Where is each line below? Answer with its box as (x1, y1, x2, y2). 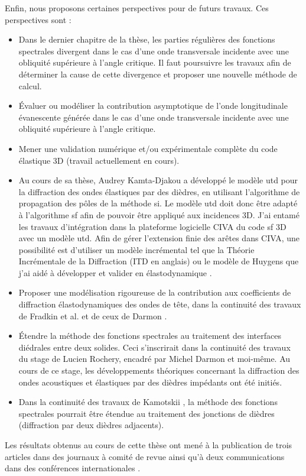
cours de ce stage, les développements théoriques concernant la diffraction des (18, 364, 300, 377)
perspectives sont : (5, 13, 71, 25)
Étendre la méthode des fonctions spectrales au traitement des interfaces (18, 329, 281, 342)
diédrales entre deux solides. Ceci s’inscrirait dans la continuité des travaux (18, 341, 291, 353)
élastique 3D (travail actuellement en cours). (18, 154, 180, 166)
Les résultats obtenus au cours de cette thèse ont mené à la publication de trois (5, 439, 292, 451)
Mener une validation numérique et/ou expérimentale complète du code (18, 142, 278, 154)
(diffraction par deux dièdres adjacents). (18, 419, 164, 431)
